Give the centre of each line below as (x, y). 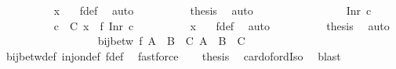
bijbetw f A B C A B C (171, 41)
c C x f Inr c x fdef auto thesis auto (222, 25)
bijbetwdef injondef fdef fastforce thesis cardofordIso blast (173, 55)
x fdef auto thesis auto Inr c (213, 10)
